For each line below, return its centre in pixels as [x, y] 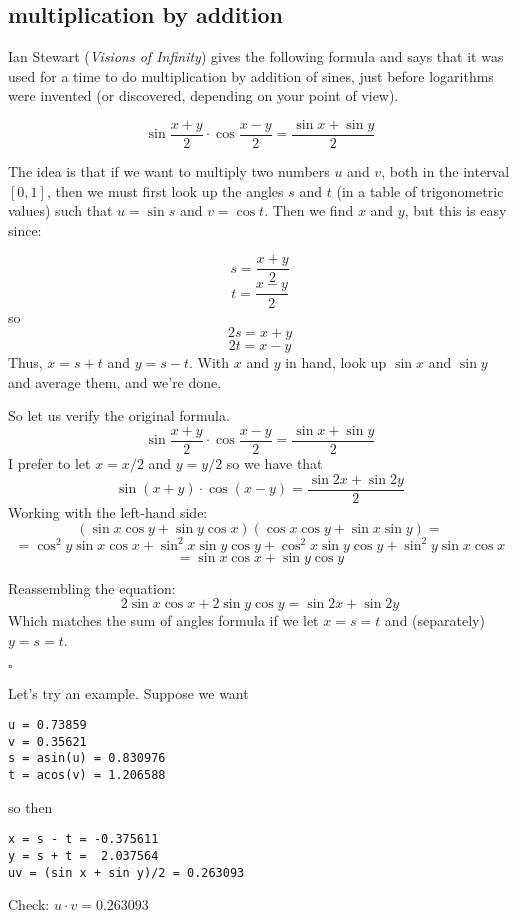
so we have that [274, 462]
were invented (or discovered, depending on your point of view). [203, 95]
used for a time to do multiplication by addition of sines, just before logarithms [251, 75]
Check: [29, 904]
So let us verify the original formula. [119, 415]
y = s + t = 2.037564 [83, 855]
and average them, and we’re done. [115, 381]
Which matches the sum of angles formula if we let [163, 620]
